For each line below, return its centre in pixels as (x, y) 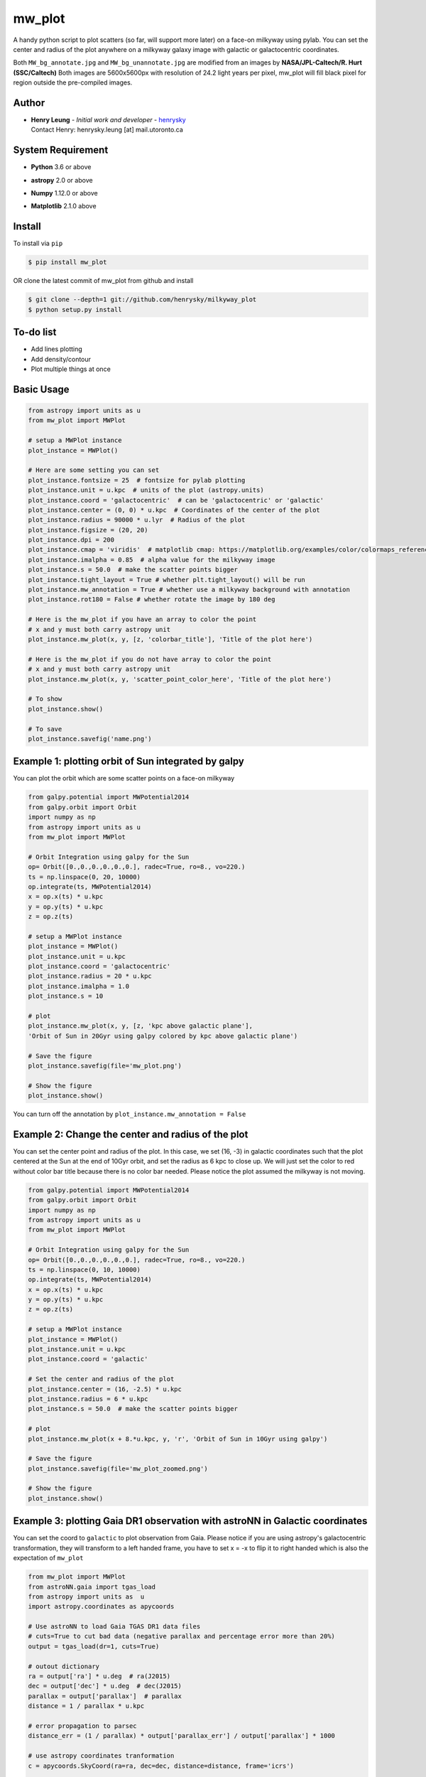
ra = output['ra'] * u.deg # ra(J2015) (99, 1676)
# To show (45, 699)
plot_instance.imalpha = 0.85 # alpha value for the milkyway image (152, 559)
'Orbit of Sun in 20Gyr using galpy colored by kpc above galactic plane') (163, 1036)
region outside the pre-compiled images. (73, 82)
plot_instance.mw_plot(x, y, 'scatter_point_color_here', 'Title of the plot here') (180, 679)
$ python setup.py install (75, 310)
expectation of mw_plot (48, 1558)
